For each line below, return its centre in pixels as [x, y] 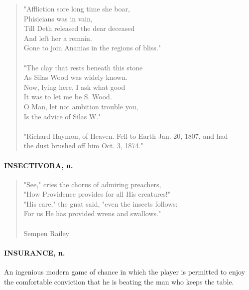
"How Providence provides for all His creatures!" [97, 194]
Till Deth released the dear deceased [79, 28]
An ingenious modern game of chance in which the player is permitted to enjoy [125, 272]
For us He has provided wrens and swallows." [92, 213]
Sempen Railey [46, 233]
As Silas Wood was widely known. [76, 77]
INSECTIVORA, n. [39, 165]
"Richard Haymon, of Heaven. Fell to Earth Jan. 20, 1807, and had [126, 136]
